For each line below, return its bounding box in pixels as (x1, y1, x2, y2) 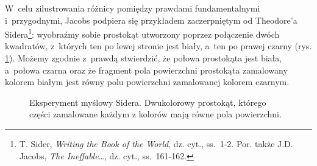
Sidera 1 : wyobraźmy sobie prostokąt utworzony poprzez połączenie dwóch (5, 26, 280, 40)
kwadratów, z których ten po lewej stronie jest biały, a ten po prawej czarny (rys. (5, 40, 312, 52)
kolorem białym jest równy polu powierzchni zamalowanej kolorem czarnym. (5, 75, 290, 88)
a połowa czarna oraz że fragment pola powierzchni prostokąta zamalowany (5, 63, 288, 76)
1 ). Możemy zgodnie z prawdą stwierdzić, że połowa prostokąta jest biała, (5, 52, 282, 64)
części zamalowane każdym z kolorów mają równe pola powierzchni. (29, 108, 282, 120)
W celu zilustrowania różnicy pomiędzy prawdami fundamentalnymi (5, 2, 260, 14)
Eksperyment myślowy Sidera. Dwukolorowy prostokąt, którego (29, 95, 266, 108)
